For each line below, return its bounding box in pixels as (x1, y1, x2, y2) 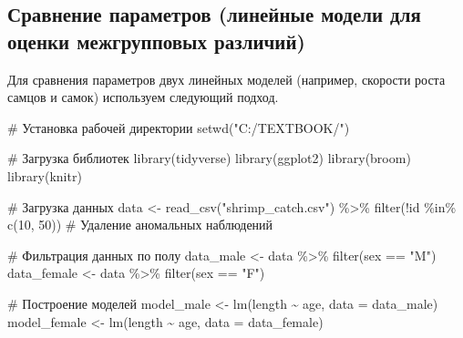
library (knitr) (7, 166, 82, 185)
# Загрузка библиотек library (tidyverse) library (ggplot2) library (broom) (7, 149, 411, 168)
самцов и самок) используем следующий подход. (7, 87, 279, 107)
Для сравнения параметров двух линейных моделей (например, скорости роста (7, 69, 446, 88)
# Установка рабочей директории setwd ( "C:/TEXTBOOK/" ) (7, 118, 350, 137)
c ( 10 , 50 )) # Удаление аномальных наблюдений (7, 215, 273, 234)
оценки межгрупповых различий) (7, 26, 305, 55)
